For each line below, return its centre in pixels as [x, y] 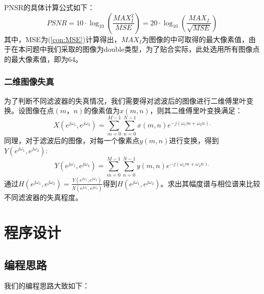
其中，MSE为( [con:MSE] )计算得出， [63, 39]
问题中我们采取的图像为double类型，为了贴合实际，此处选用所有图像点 [142, 49]
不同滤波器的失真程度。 [43, 197]
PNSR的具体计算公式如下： [50, 7]
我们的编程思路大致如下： [47, 286]
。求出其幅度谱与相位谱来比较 [210, 183]
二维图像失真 [29, 81]
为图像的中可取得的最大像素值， [195, 39]
